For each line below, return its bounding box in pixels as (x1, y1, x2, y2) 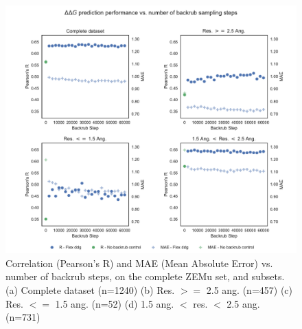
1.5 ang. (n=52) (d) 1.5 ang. (55, 296, 174, 310)
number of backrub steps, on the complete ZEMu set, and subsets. (5, 269, 285, 284)
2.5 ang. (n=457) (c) (206, 283, 292, 297)
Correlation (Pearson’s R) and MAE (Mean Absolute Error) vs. (5, 255, 273, 270)
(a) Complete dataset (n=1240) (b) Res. (5, 283, 175, 297)
